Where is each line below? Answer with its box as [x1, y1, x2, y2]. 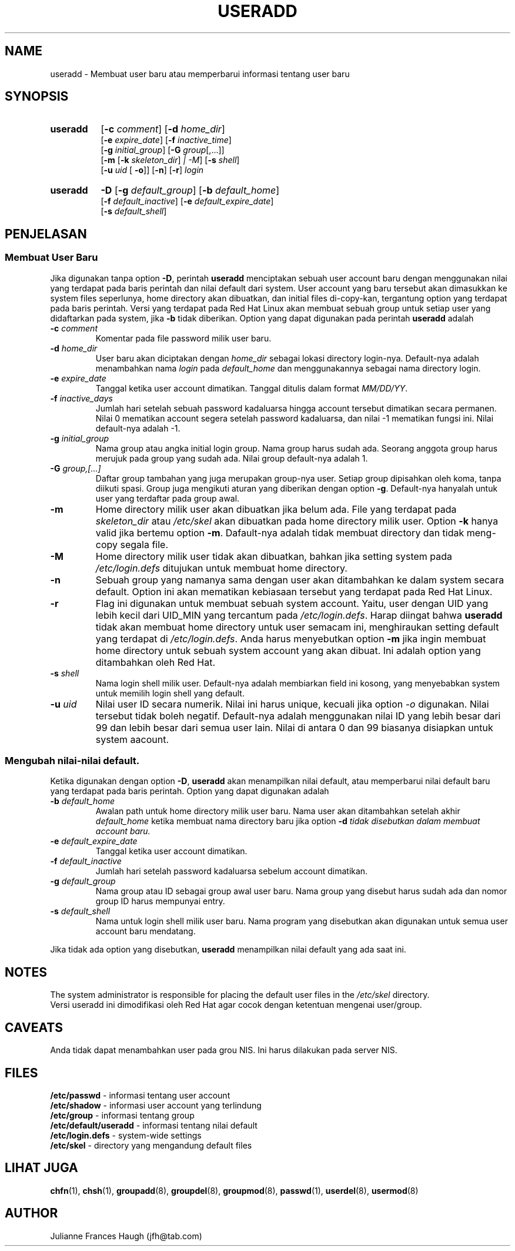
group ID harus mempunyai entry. [95, 896, 225, 907]
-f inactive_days [50, 393, 113, 403]
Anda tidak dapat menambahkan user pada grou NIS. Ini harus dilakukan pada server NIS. [50, 1045, 397, 1056]
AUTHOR [5, 1206, 58, 1221]
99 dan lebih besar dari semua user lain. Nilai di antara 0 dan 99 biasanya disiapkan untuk [95, 721, 493, 734]
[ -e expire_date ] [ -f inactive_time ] [101, 135, 232, 145]
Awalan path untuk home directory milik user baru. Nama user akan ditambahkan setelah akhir [95, 806, 460, 817]
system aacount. [95, 733, 169, 745]
